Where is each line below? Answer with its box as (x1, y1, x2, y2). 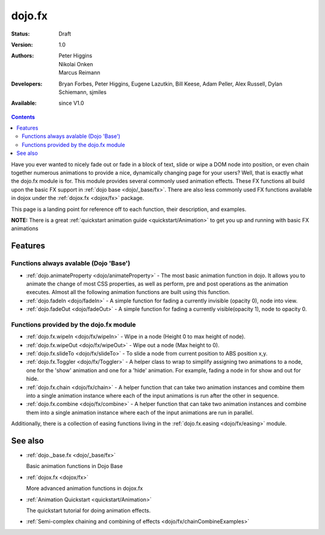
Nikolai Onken (58, 60, 93, 67)
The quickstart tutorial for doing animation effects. (26, 507, 151, 514)
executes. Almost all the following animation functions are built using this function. (26, 289, 231, 296)
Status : (11, 30, 30, 37)
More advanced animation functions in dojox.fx (26, 485, 143, 492)
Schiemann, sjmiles (58, 88, 107, 96)
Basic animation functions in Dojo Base (26, 463, 123, 470)
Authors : (11, 52, 34, 60)
